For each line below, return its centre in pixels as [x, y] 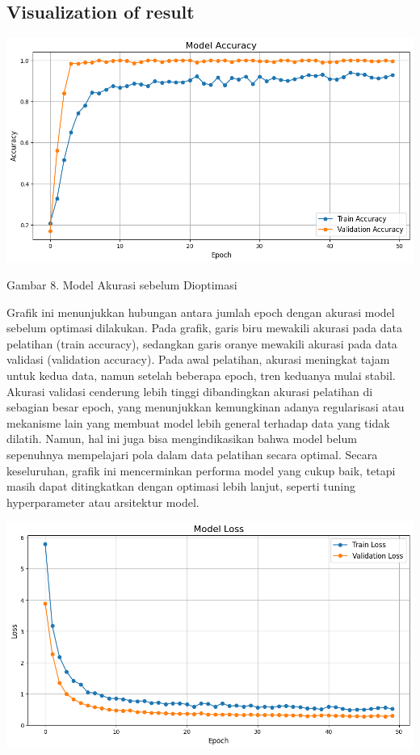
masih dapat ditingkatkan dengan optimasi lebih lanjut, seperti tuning [181, 486]
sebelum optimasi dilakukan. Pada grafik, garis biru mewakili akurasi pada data [204, 328]
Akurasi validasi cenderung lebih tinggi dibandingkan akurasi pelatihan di [190, 391]
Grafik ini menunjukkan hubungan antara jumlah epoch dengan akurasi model [201, 312]
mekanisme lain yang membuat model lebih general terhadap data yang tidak [198, 422]
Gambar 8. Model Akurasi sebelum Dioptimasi [122, 285]
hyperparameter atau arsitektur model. [103, 502]
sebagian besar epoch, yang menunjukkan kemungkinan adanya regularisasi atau [206, 407]
